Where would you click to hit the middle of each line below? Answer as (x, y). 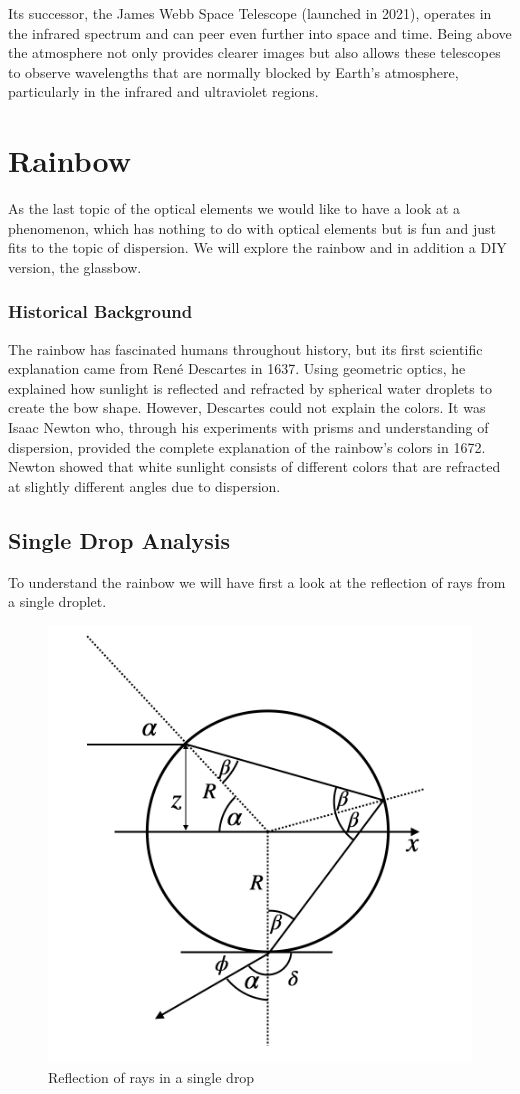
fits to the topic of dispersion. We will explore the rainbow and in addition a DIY (257, 247)
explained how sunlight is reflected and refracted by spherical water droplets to (250, 387)
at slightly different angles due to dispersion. (144, 485)
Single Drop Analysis (119, 539)
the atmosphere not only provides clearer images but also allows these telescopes (254, 52)
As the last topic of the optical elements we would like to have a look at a (234, 208)
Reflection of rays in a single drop (151, 1077)
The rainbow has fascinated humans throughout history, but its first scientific (245, 348)
